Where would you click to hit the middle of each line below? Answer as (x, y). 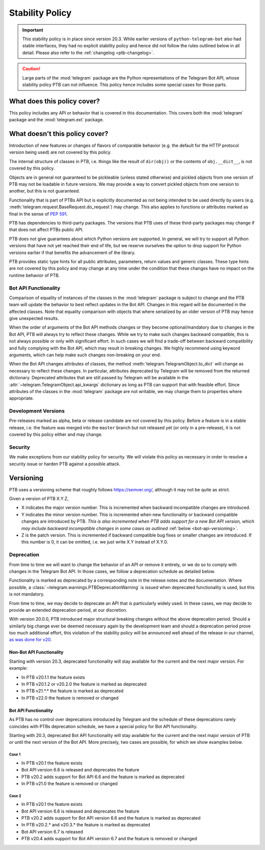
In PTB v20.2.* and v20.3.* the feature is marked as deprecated (86, 825)
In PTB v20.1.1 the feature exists (53, 677)
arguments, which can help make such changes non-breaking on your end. (85, 355)
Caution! (31, 69)
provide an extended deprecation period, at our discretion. (68, 610)
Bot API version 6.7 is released (52, 832)
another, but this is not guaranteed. (45, 191)
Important (33, 30)
